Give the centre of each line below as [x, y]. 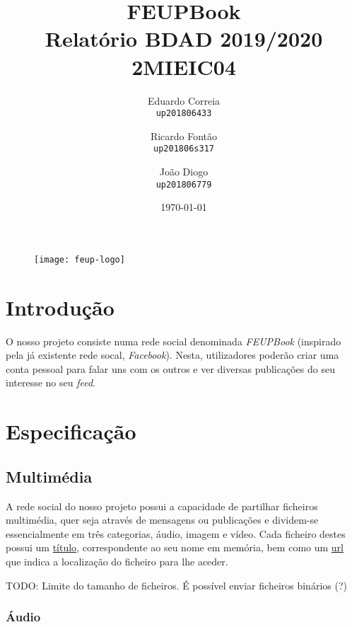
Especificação [71, 431]
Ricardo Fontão [184, 136]
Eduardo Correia [184, 100]
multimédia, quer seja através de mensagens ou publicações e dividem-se [162, 520]
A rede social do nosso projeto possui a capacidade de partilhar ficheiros [162, 506]
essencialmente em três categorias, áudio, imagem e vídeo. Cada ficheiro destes [176, 533]
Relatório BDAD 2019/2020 [184, 39]
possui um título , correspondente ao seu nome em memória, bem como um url [175, 547]
